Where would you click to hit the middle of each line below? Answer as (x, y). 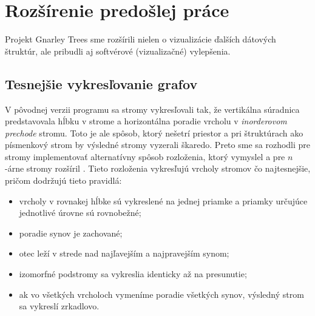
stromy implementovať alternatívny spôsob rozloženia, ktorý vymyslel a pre (145, 156)
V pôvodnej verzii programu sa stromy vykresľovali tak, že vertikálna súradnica (152, 109)
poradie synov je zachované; (71, 233)
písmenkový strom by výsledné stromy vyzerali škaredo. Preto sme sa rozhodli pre (158, 145)
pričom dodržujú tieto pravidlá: (63, 180)
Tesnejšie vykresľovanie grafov (101, 83)
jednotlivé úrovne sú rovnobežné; (80, 213)
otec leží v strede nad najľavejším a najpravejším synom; (124, 253)
